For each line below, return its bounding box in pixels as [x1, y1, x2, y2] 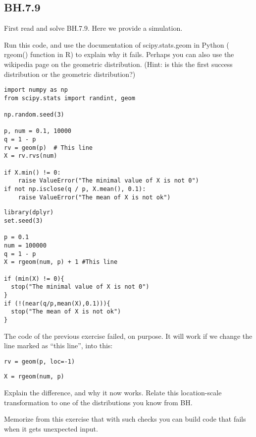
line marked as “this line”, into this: [4, 340, 113, 351]
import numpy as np [4, 86, 68, 94]
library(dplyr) [4, 209, 54, 216]
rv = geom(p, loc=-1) [4, 358, 75, 365]
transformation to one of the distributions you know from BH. [4, 397, 193, 407]
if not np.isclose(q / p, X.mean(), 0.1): [4, 186, 146, 193]
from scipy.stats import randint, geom [4, 94, 135, 102]
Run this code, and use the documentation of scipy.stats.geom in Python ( [4, 39, 229, 50]
